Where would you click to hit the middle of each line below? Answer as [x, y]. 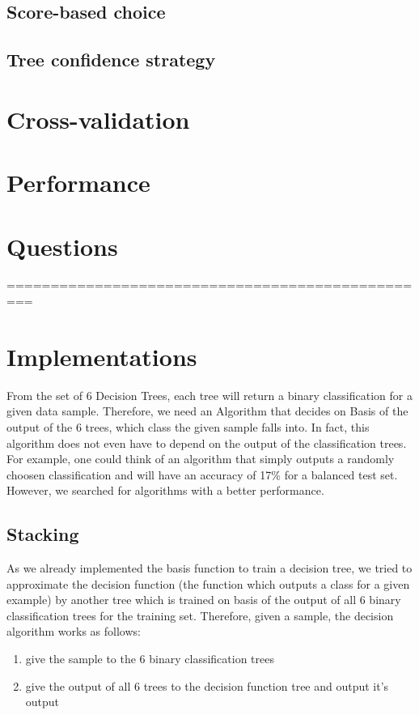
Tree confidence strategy [111, 60]
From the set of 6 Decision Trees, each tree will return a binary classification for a [209, 395]
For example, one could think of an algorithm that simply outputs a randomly [201, 459]
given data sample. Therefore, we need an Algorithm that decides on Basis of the [207, 411]
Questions [62, 246]
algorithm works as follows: [74, 631]
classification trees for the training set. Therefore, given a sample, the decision [200, 615]
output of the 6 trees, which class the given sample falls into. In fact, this [188, 426]
